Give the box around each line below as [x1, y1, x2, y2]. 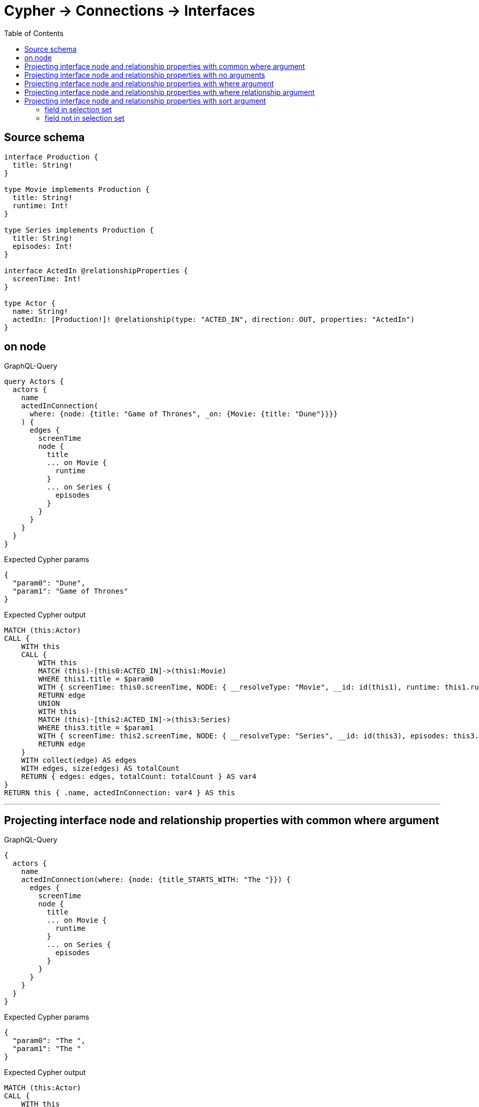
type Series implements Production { [4, 225, 154, 234]
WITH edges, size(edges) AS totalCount [21, 764, 180, 773]
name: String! [12, 307, 69, 315]
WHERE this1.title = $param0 [38, 675, 154, 683]
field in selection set [45, 105, 112, 114]
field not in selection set [45, 113, 125, 122]
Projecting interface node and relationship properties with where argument [24, 79, 274, 88]
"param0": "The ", [12, 1036, 86, 1045]
